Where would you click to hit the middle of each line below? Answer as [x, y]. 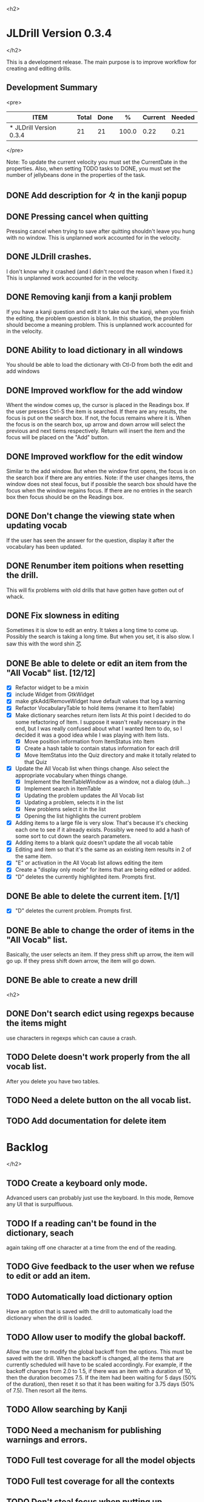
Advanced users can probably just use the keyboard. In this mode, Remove [100, 1198]
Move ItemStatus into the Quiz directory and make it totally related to [110, 755]
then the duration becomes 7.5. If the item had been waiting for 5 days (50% [101, 1378]
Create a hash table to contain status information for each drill [102, 748]
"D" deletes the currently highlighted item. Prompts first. [85, 877]
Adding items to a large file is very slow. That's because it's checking [101, 823]
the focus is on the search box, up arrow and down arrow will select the [96, 425]
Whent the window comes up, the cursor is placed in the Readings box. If [98, 405]
